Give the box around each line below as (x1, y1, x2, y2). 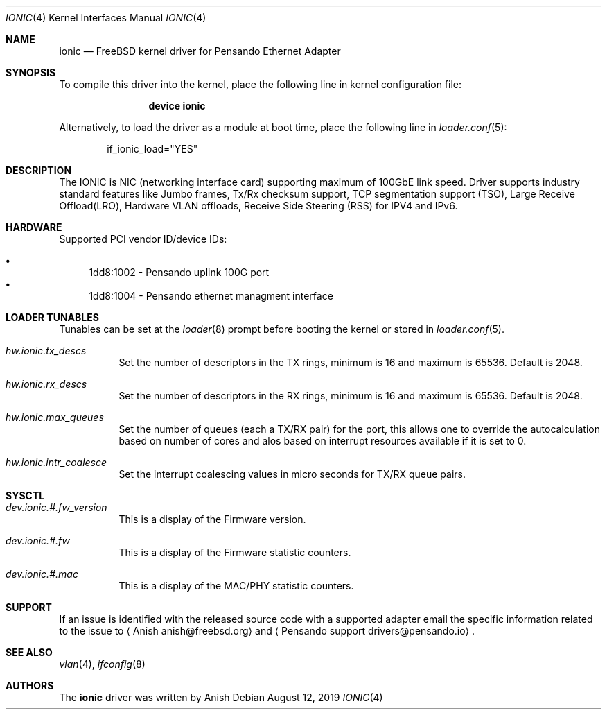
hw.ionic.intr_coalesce (6, 456, 107, 468)
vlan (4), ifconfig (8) (59, 658, 146, 670)
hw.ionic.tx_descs (6, 345, 87, 356)
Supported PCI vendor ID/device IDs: (59, 233, 227, 245)
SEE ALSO (6, 646, 53, 658)
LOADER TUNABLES (6, 311, 99, 323)
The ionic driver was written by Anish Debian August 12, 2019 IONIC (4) (59, 691, 383, 703)
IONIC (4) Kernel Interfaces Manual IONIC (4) (6, 12, 206, 24)
